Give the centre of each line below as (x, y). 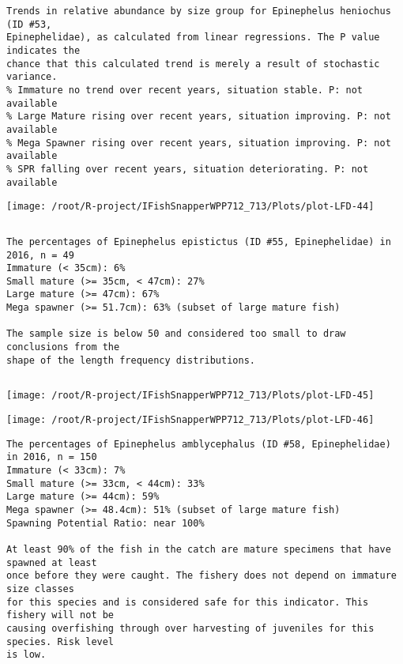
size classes (40, 589)
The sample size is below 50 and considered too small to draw (176, 334)
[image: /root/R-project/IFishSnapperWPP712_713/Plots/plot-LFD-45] (190, 396)
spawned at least (52, 562)
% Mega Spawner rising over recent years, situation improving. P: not (199, 143)
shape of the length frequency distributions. (131, 360)
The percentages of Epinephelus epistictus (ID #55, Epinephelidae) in (199, 241)
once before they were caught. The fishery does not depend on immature (201, 576)
